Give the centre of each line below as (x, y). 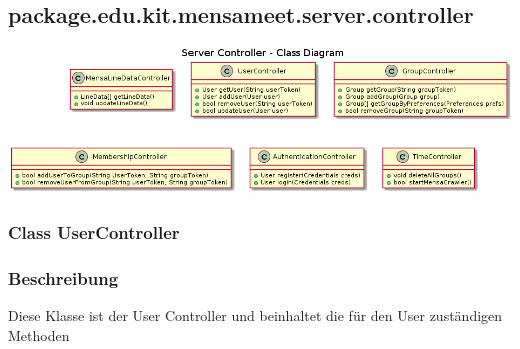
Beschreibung (63, 277)
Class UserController (94, 231)
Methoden (39, 334)
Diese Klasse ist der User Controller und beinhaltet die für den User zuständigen (255, 315)
